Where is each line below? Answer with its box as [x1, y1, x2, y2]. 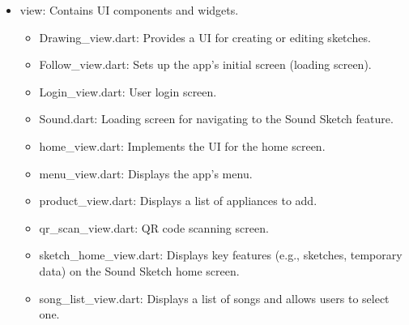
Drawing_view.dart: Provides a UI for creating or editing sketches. [39, 28, 371, 45]
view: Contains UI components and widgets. [19, 2, 239, 18]
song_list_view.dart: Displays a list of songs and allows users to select [39, 289, 390, 306]
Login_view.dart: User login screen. [39, 83, 217, 100]
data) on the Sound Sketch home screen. [39, 262, 240, 279]
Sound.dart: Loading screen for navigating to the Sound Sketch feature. [39, 110, 394, 127]
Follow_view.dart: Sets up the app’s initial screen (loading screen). [39, 56, 372, 73]
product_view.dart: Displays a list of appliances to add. [39, 192, 317, 209]
